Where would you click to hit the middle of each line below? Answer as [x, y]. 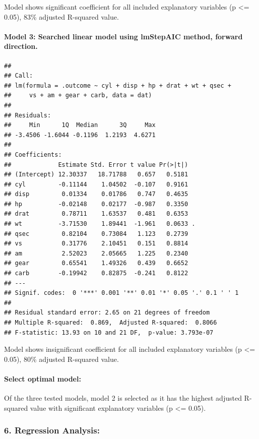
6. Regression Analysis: [52, 430]
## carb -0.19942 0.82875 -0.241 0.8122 [96, 273]
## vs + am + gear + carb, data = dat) [78, 96]
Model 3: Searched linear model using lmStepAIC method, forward [123, 36]
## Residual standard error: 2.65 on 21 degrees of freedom [107, 313]
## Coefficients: [33, 154]
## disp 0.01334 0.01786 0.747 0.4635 [96, 194]
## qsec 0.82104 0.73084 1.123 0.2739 [96, 234]
